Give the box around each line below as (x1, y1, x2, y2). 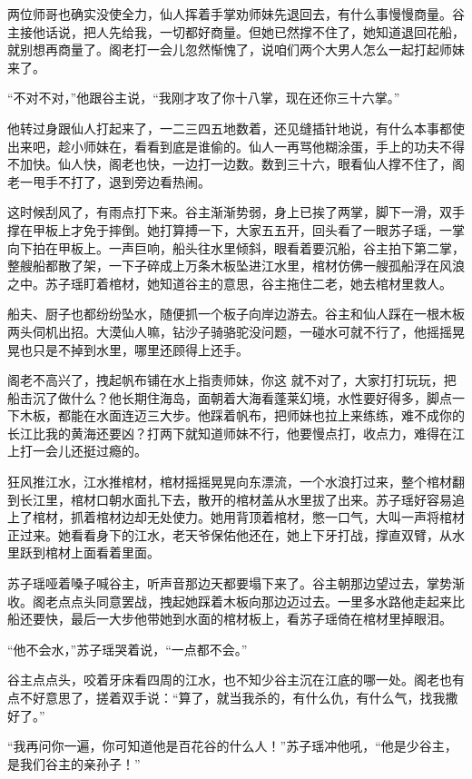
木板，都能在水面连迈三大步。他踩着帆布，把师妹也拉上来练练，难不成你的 (19, 406, 465, 425)
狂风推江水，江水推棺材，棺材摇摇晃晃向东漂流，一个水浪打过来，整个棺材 (7, 472, 452, 491)
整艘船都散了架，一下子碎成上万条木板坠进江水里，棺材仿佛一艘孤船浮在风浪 (7, 256, 465, 275)
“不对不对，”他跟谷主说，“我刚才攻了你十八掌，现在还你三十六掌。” (7, 88, 400, 107)
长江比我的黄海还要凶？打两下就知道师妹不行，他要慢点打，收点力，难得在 (7, 423, 452, 442)
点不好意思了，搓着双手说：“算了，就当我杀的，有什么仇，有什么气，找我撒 (7, 688, 458, 706)
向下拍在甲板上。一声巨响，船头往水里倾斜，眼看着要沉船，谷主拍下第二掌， (7, 238, 465, 257)
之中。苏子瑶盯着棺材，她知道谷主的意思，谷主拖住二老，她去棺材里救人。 (7, 273, 452, 292)
